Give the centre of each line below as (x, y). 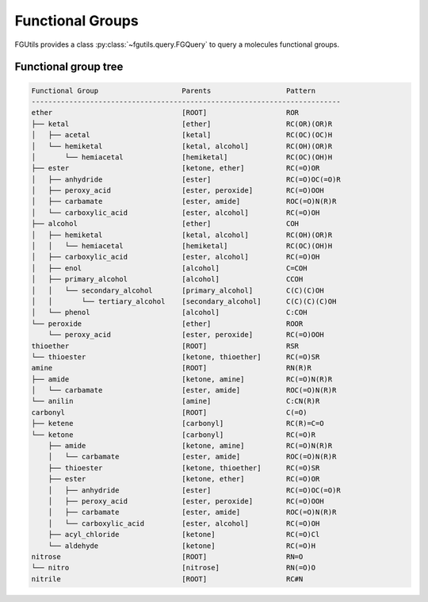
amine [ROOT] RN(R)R (172, 368)
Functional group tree (69, 67)
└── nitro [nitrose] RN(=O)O (174, 568)
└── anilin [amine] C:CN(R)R (176, 401)
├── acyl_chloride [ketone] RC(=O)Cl (184, 535)
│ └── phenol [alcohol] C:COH (169, 313)
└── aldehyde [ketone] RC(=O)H (182, 546)
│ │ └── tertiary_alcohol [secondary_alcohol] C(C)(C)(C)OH (184, 301)
